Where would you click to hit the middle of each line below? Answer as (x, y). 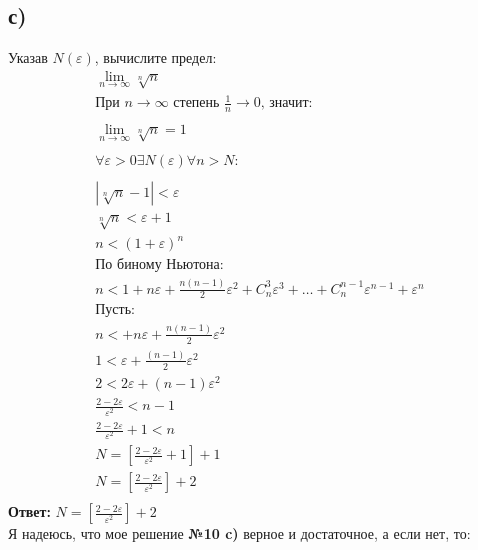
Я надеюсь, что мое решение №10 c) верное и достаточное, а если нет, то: (239, 533)
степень (196, 103)
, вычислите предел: (155, 57)
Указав (28, 57)
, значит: (286, 103)
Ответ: (29, 511)
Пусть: (115, 310)
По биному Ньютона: (159, 265)
